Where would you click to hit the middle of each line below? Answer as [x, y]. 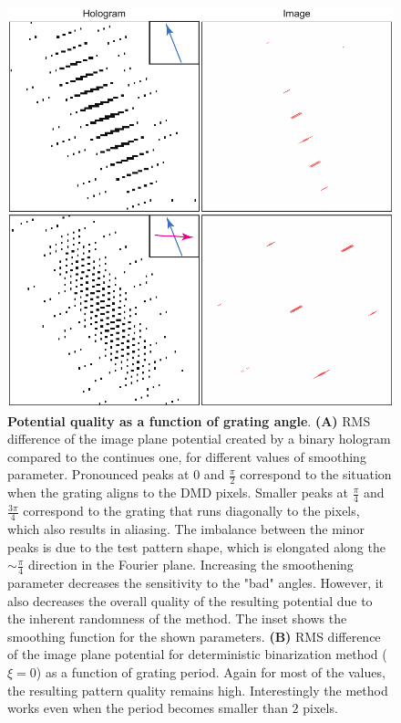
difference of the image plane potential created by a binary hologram [199, 439]
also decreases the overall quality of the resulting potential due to [190, 600]
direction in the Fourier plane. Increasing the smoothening [191, 565]
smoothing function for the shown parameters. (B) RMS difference [194, 636]
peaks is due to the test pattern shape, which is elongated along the [196, 546]
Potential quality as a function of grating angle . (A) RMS [189, 420]
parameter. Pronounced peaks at [98, 474]
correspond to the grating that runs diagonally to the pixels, [191, 511]
